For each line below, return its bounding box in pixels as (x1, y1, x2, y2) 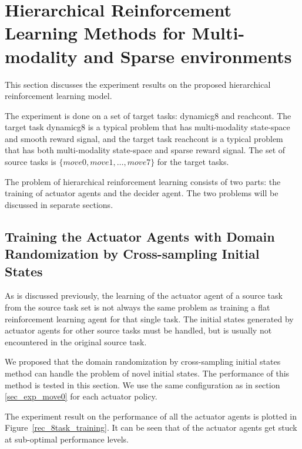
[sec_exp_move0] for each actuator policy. (5, 390, 157, 402)
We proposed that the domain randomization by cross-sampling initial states (5, 355, 281, 368)
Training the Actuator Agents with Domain (5, 227, 275, 245)
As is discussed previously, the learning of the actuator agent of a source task (5, 289, 283, 302)
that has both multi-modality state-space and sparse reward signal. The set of (5, 144, 286, 156)
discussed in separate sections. (5, 198, 113, 210)
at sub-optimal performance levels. (5, 433, 129, 445)
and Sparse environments (83, 44, 292, 68)
